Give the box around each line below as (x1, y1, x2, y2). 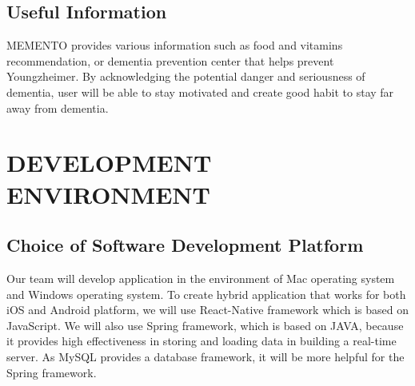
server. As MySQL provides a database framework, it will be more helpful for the (6, 348, 405, 364)
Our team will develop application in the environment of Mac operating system (6, 269, 395, 286)
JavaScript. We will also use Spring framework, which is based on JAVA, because (6, 316, 404, 333)
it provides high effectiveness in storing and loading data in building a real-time (6, 332, 397, 349)
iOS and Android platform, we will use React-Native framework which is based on (6, 301, 409, 318)
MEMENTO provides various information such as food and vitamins (6, 37, 343, 54)
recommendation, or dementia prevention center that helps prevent (6, 52, 334, 69)
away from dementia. (6, 99, 109, 116)
